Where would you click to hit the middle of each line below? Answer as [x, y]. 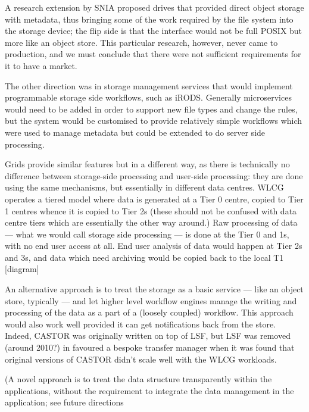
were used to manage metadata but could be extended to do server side [135, 132]
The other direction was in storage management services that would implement [149, 85]
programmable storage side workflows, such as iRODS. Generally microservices [148, 97]
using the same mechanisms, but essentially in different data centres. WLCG [144, 187]
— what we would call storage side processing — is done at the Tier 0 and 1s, [147, 234]
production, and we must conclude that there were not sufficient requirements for [153, 54]
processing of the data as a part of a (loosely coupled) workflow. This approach [149, 312]
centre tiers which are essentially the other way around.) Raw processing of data [151, 222]
